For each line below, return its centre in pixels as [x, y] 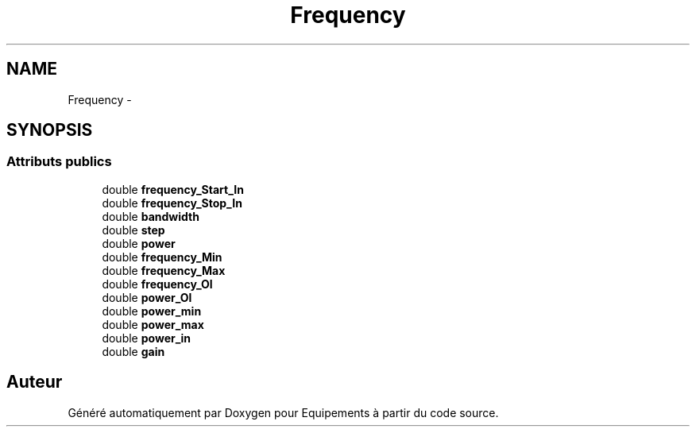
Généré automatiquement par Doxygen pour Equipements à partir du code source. [283, 412]
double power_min [152, 311]
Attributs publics [59, 162]
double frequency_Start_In [173, 189]
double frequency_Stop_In [172, 203]
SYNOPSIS [50, 130]
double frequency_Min [162, 257]
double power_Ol [147, 297]
